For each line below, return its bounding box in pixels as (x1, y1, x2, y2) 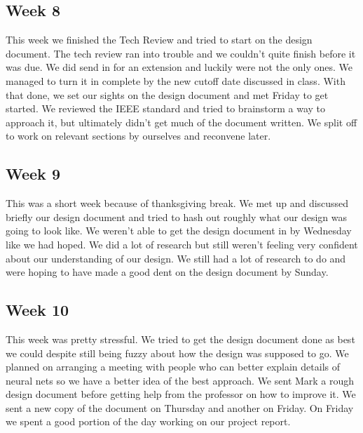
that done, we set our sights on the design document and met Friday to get (6, 87, 329, 102)
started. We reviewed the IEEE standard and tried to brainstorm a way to (6, 101, 326, 116)
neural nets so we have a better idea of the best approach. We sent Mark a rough (6, 373, 355, 387)
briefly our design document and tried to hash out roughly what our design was (6, 209, 348, 224)
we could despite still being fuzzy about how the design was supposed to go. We (6, 345, 349, 360)
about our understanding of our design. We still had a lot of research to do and (6, 251, 346, 265)
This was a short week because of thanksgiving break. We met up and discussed (6, 196, 349, 211)
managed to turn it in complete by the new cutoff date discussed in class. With (6, 73, 345, 88)
